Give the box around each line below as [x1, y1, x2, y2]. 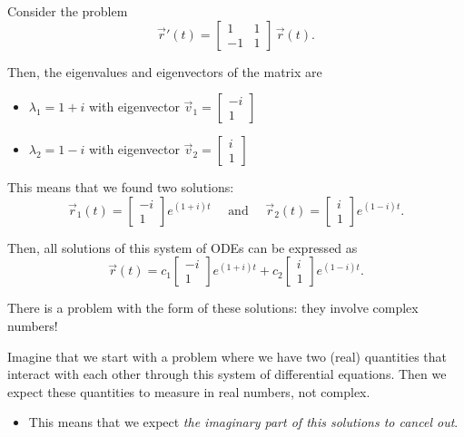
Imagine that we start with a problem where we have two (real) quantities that [7, 346, 448, 365]
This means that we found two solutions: [7, 178, 234, 197]
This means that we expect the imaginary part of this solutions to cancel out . [28, 413, 459, 432]
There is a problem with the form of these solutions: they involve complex [7, 298, 419, 317]
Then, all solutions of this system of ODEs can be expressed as [7, 238, 358, 257]
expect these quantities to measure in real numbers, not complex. [7, 382, 370, 401]
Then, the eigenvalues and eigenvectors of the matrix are [7, 62, 322, 81]
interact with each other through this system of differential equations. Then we [7, 364, 447, 384]
